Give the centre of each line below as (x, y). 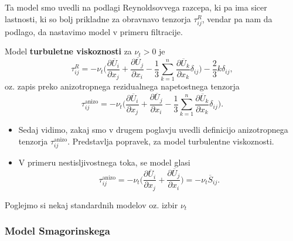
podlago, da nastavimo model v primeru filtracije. (94, 31)
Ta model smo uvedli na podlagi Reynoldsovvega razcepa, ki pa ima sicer (136, 7)
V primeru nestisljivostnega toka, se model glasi (104, 162)
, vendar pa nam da (237, 18)
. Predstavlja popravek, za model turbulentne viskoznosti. (171, 141)
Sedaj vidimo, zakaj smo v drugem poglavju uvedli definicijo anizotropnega (153, 130)
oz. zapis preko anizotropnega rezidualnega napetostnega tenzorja (122, 86)
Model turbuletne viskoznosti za (68, 51)
